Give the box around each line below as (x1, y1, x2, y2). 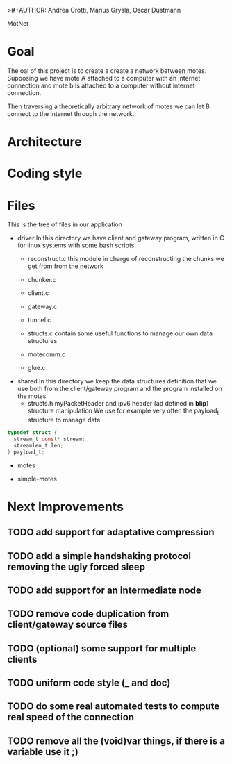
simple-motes (17, 474, 58, 483)
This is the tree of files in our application (7, 220, 123, 229)
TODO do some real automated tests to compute (7, 701, 220, 713)
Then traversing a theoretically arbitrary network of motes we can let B (7, 102, 210, 110)
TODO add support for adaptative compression (7, 526, 215, 538)
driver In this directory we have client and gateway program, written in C (17, 234, 224, 242)
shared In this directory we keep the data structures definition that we (17, 377, 217, 385)
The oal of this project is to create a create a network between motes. (7, 66, 207, 75)
